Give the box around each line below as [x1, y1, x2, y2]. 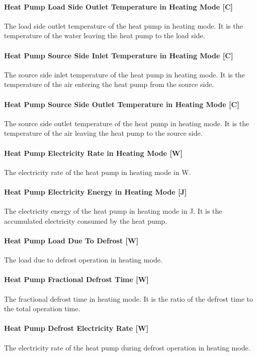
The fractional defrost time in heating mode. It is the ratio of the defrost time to [4, 293, 253, 304]
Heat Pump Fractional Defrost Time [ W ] [4, 274, 149, 285]
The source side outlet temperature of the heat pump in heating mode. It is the [4, 118, 249, 128]
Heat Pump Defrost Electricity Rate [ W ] [4, 323, 149, 333]
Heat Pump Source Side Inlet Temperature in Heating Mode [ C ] [4, 50, 233, 60]
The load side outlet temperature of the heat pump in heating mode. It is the [4, 20, 243, 31]
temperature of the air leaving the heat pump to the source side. [4, 128, 203, 138]
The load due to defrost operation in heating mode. [4, 254, 162, 265]
